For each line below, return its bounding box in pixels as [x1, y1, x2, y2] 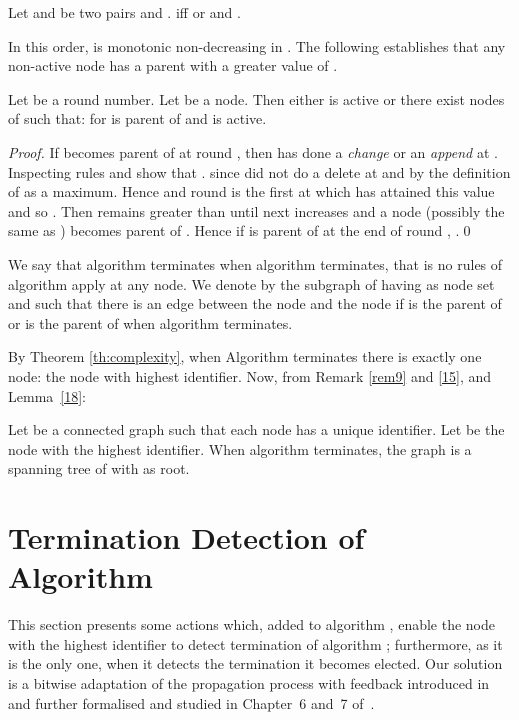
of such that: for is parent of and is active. [8, 108, 267, 129]
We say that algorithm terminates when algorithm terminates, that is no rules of [8, 253, 503, 274]
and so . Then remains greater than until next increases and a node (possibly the [8, 200, 505, 221]
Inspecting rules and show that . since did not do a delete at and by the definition [8, 161, 511, 182]
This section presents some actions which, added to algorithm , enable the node [8, 614, 496, 635]
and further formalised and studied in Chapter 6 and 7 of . [8, 692, 375, 713]
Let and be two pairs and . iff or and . [8, 2, 241, 22]
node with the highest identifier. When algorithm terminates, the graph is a [8, 438, 472, 459]
